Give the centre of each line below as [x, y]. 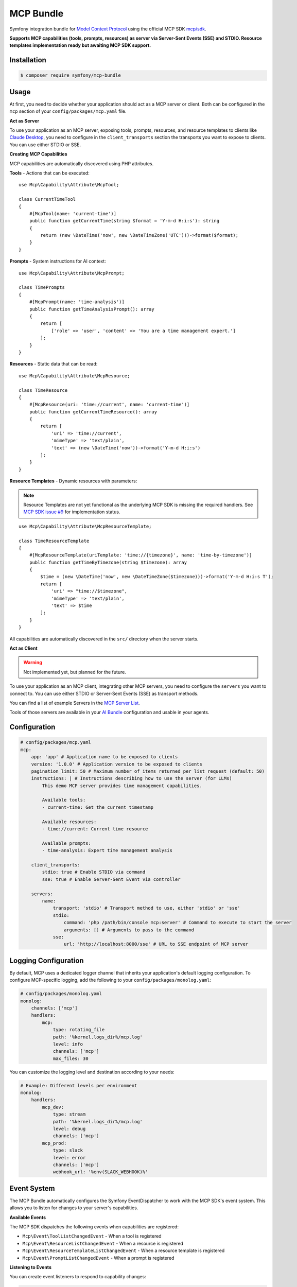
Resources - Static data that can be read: [54, 364]
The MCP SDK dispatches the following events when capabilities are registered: [94, 1227]
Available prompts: [66, 843]
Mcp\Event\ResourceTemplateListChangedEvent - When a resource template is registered [124, 1250]
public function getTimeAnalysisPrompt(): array [92, 309]
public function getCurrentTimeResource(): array [93, 412]
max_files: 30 [71, 1058]
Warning [33, 663]
